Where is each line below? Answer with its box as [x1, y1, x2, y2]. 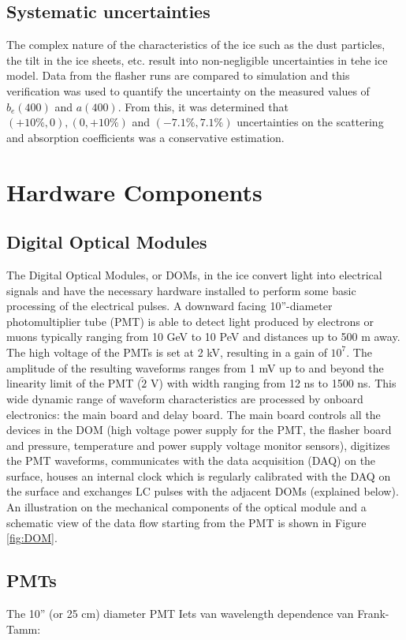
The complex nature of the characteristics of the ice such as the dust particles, [6, 36, 386, 53]
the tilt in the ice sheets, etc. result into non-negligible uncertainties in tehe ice [6, 51, 388, 68]
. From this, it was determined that [117, 98, 289, 114]
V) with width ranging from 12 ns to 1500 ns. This [151, 375, 397, 391]
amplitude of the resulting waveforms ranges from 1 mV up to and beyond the [6, 359, 384, 376]
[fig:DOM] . [6, 530, 58, 546]
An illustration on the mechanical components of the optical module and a [6, 499, 367, 515]
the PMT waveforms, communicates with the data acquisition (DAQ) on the [6, 452, 376, 469]
